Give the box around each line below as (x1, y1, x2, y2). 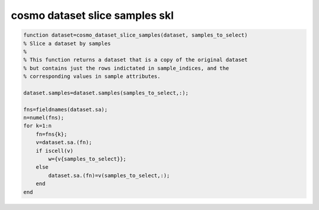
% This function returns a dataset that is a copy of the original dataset (23, 57, 248, 63)
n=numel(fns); (23, 114, 64, 121)
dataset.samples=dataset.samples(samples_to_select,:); (23, 89, 189, 96)
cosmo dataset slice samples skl (11, 9, 174, 22)
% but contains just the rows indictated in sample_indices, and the (23, 65, 229, 71)
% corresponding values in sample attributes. (23, 73, 161, 80)
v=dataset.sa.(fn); (35, 139, 93, 146)
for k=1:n (23, 123, 52, 129)
